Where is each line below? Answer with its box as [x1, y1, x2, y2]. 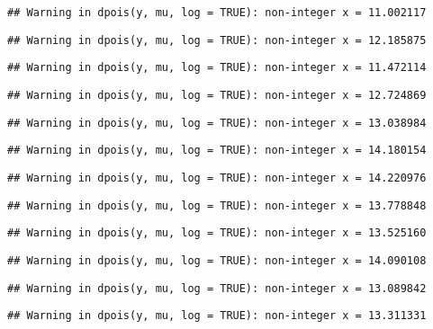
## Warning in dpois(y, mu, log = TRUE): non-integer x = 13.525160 [7, 227, 427, 240]
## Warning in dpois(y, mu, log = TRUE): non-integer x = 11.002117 [7, 6, 427, 19]
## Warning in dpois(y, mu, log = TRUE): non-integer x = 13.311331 [7, 309, 427, 323]
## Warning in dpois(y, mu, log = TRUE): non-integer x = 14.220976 [7, 171, 427, 184]
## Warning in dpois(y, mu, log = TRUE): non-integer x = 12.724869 [7, 88, 427, 102]
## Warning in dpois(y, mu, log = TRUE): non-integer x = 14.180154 [7, 144, 427, 157]
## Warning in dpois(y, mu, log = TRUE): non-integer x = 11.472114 [7, 61, 427, 75]
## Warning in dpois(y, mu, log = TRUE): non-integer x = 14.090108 [7, 253, 427, 267]
